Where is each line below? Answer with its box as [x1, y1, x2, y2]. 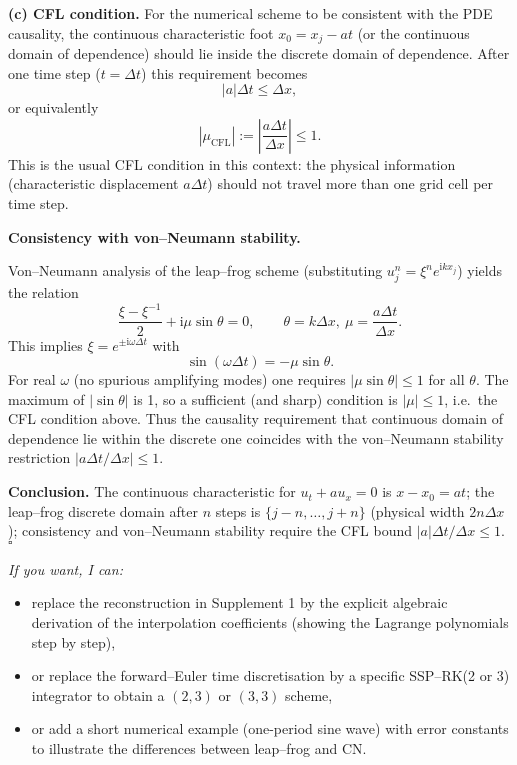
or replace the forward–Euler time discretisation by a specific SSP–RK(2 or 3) [31, 665, 510, 686]
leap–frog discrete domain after [8, 500, 198, 521]
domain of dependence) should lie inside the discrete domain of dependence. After [8, 43, 510, 64]
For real [8, 369, 56, 390]
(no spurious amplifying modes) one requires [73, 369, 346, 390]
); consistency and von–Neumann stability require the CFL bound [8, 520, 413, 541]
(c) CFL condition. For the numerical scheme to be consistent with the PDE [8, 3, 493, 23]
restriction [8, 447, 71, 468]
